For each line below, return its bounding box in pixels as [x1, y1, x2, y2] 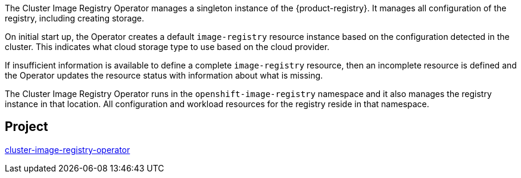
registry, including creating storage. [5, 13, 145, 23]
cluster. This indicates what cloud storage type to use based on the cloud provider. [5, 42, 330, 52]
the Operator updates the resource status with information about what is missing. [5, 70, 323, 80]
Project [5, 119, 48, 135]
